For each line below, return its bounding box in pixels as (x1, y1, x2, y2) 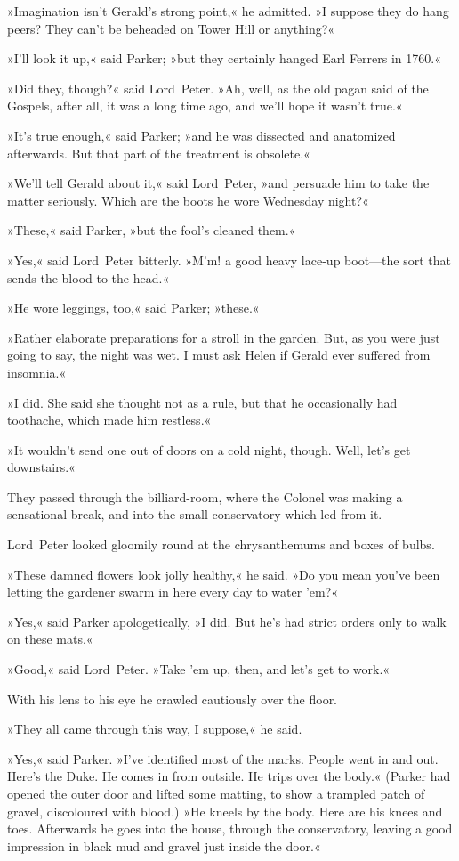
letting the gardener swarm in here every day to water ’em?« (7, 582, 339, 601)
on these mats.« (7, 630, 93, 648)
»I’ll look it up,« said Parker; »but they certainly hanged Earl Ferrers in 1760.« (7, 49, 441, 68)
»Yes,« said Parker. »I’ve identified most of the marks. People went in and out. (7, 749, 439, 768)
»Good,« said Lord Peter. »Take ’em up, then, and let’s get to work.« (7, 660, 391, 678)
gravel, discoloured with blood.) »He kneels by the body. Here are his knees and (7, 801, 443, 820)
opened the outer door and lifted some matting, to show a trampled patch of (7, 784, 425, 802)
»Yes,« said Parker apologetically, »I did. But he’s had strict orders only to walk (7, 612, 447, 630)
